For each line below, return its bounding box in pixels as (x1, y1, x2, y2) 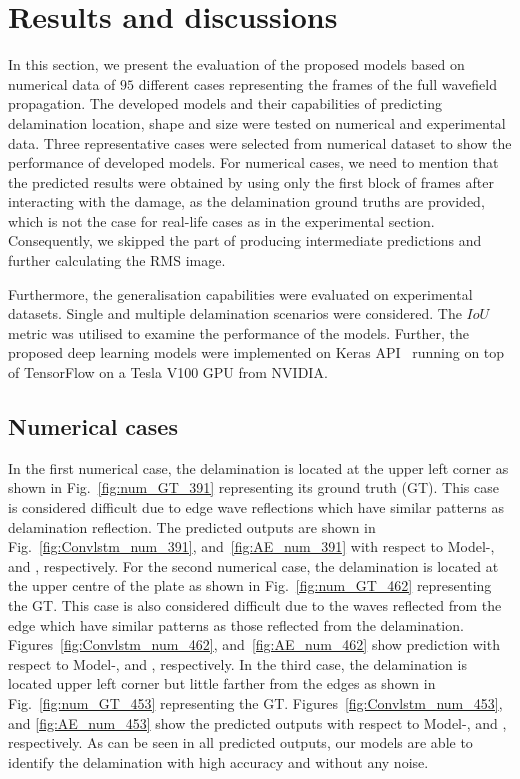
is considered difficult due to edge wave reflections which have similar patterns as (8, 497, 505, 518)
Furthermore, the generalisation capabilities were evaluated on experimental (8, 283, 473, 304)
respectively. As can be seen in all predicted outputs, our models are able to (8, 732, 473, 753)
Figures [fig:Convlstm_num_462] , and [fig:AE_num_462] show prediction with (8, 634, 500, 655)
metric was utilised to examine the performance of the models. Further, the (8, 322, 470, 343)
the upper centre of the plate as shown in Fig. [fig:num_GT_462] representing (8, 575, 492, 596)
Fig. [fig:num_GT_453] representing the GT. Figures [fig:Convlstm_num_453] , (8, 692, 503, 713)
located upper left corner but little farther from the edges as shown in (8, 673, 436, 694)
